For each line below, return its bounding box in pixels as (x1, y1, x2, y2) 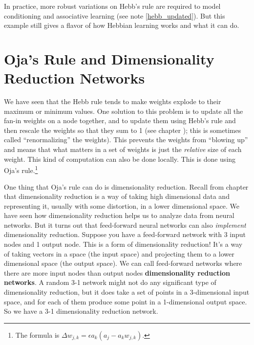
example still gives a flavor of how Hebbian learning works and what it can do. (4, 20, 239, 30)
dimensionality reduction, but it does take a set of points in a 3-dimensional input (4, 287, 250, 297)
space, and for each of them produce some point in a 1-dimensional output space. (4, 296, 247, 306)
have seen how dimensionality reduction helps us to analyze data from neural (4, 210, 234, 220)
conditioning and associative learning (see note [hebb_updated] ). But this (4, 10, 225, 21)
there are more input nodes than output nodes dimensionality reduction (4, 267, 231, 278)
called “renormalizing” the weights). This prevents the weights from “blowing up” (4, 134, 248, 145)
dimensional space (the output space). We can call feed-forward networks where (4, 258, 242, 268)
